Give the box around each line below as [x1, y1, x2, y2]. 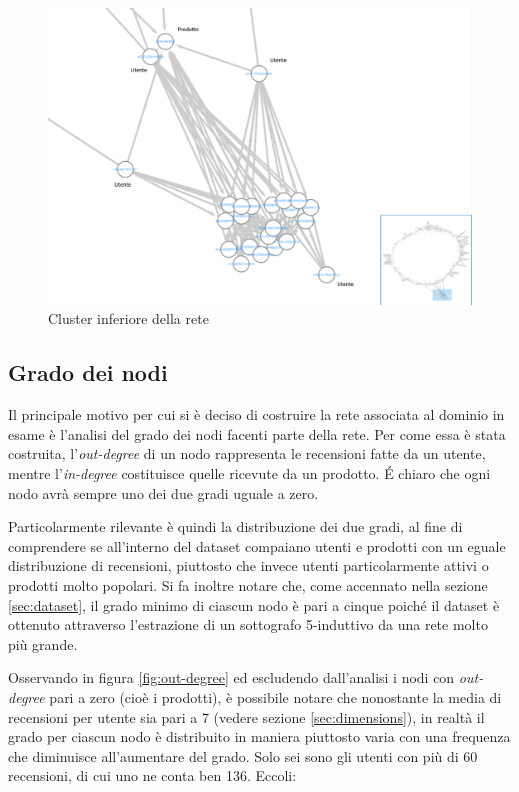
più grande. [8, 633, 78, 654]
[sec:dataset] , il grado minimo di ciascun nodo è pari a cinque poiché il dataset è [8, 594, 500, 615]
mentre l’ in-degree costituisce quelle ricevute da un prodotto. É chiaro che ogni [8, 463, 491, 484]
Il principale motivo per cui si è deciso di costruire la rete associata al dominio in [8, 404, 505, 425]
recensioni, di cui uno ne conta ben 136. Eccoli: [8, 765, 297, 786]
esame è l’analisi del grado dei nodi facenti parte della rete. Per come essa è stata [8, 423, 506, 444]
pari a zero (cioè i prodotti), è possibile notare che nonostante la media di [49, 686, 502, 707]
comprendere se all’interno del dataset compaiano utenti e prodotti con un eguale [8, 535, 506, 556]
